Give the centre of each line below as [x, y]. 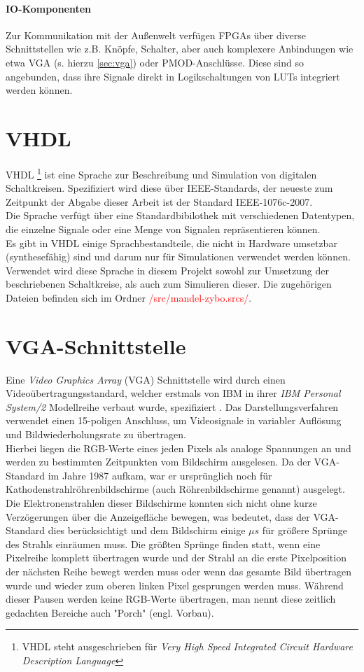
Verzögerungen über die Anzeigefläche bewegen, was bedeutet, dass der [158, 516]
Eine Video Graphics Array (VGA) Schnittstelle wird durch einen [146, 379]
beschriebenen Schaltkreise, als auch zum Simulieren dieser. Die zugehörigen [169, 284]
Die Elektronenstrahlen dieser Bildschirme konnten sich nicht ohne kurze [161, 502]
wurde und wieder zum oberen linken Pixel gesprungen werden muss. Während [175, 585]
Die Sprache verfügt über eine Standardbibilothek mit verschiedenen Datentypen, [180, 215]
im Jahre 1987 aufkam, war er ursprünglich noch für [160, 475]
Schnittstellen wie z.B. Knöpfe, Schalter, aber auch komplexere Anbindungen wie [180, 49]
